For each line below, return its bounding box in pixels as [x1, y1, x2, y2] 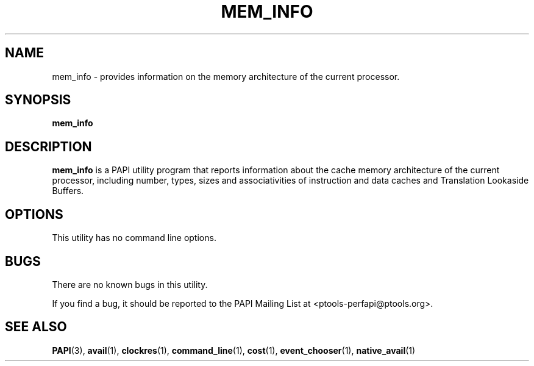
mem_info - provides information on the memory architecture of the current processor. [52, 71, 400, 82]
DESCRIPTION [5, 138, 92, 154]
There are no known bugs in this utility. [52, 279, 208, 290]
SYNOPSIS [5, 92, 71, 108]
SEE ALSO [5, 319, 67, 335]
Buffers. [52, 185, 84, 196]
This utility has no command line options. [52, 232, 216, 243]
